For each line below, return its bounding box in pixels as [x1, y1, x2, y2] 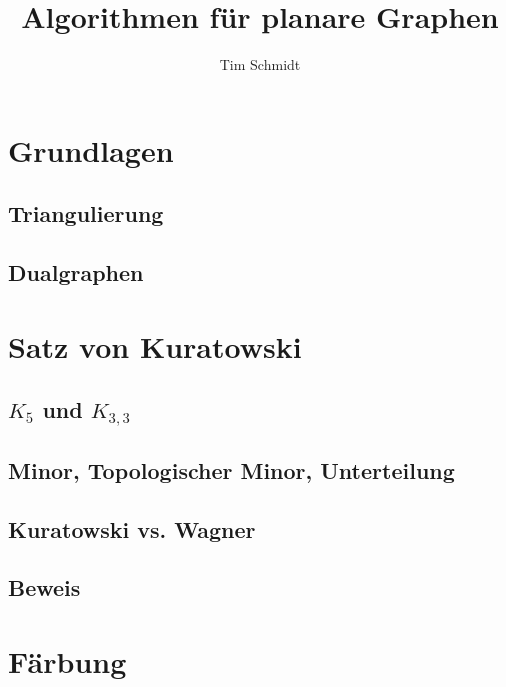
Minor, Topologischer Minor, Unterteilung [8, 454, 455, 485]
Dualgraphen [8, 257, 144, 288]
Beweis [8, 572, 81, 603]
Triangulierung [8, 198, 164, 229]
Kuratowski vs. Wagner [8, 513, 256, 544]
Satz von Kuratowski [8, 325, 302, 366]
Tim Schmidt [219, 54, 301, 75]
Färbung [8, 640, 127, 681]
